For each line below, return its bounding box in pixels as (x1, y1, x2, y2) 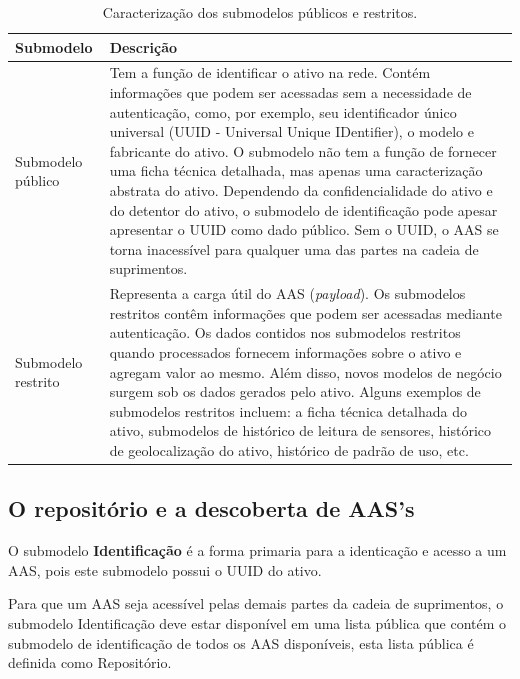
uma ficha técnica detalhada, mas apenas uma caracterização (109, 160, 483, 181)
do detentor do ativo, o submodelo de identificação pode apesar (109, 199, 498, 220)
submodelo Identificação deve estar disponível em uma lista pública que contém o (8, 613, 507, 634)
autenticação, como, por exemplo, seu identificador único (109, 101, 457, 122)
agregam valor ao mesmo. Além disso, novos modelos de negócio (109, 361, 502, 382)
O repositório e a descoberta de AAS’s (8, 493, 415, 524)
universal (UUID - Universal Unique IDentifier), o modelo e (109, 121, 474, 142)
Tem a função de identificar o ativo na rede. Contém (109, 62, 431, 83)
